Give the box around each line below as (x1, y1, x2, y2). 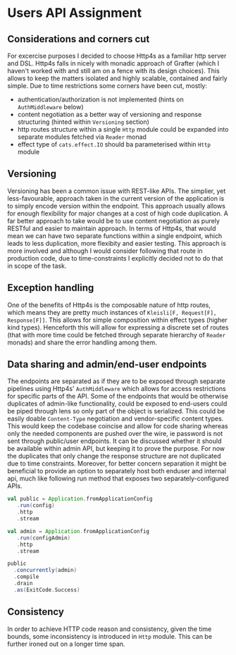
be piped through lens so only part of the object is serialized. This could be (7, 407, 225, 416)
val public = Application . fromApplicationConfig (7, 495, 153, 503)
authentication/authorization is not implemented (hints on (17, 95, 185, 104)
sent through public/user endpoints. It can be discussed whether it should (7, 437, 222, 445)
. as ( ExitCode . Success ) (13, 586, 80, 593)
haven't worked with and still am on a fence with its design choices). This (7, 67, 220, 75)
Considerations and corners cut (7, 33, 150, 45)
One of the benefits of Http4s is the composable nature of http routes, (7, 301, 211, 309)
